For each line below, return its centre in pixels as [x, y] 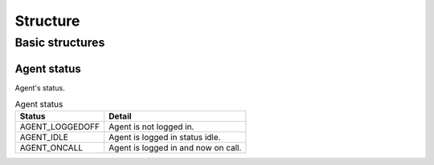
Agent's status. [40, 87]
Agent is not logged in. [151, 127]
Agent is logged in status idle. [165, 138]
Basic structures [60, 42]
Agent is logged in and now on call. [175, 148]
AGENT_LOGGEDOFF [60, 127]
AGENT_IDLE [44, 138]
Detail [120, 116]
